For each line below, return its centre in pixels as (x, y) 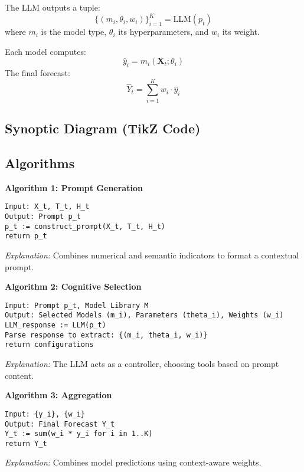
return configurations (49, 345)
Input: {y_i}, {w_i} (45, 414)
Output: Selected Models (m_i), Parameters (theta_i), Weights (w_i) (144, 315)
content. (19, 375)
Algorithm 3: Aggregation (58, 395)
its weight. (241, 32)
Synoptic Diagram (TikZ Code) (103, 128)
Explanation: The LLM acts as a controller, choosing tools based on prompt (142, 364)
